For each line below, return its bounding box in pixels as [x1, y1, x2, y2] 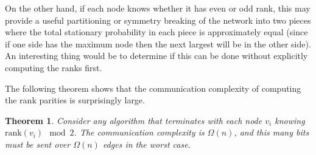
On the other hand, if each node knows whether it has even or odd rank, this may [5, 2, 311, 14]
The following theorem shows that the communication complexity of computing [5, 81, 301, 94]
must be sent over [5, 137, 71, 150]
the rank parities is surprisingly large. [5, 94, 145, 106]
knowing [275, 114, 305, 126]
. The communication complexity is [74, 126, 205, 139]
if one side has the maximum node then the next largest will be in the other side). [5, 37, 311, 50]
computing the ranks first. [5, 61, 102, 74]
